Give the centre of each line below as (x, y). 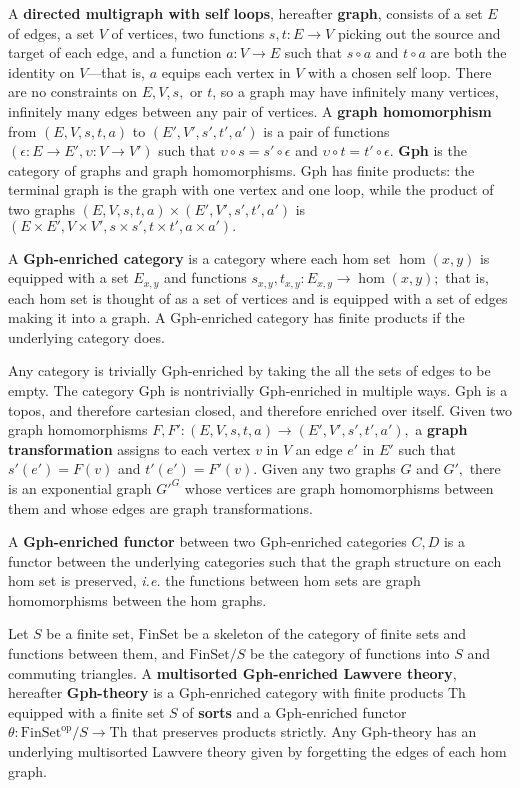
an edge (319, 448)
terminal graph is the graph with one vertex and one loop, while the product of (251, 189)
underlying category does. (86, 336)
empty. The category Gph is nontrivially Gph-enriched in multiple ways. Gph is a (258, 389)
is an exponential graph (80, 487)
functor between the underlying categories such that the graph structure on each (255, 560)
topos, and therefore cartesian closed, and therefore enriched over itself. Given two (260, 409)
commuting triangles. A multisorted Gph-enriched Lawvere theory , (232, 672)
